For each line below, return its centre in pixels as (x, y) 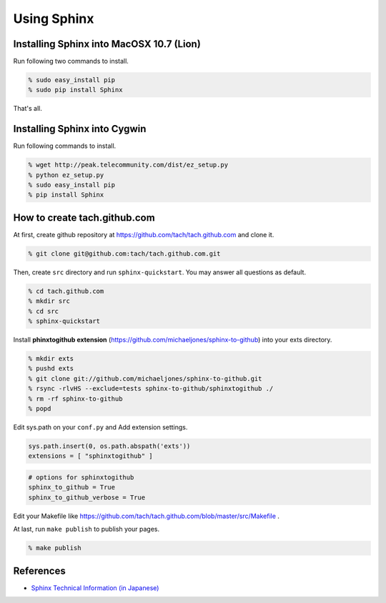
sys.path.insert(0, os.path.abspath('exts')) (109, 446)
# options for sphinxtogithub (81, 477)
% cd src (44, 311)
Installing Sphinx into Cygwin (80, 129)
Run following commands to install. (65, 146)
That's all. (28, 109)
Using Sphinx (54, 19)
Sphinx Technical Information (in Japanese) (95, 588)
